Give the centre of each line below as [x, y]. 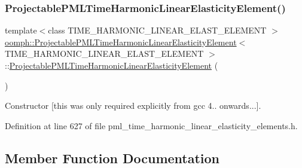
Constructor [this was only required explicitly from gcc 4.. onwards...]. [133, 106]
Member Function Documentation [112, 158]
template [21, 30]
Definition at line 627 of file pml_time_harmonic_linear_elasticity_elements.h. [151, 125]
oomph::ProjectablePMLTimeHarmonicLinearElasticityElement [121, 42]
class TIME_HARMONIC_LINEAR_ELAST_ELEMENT [157, 30]
